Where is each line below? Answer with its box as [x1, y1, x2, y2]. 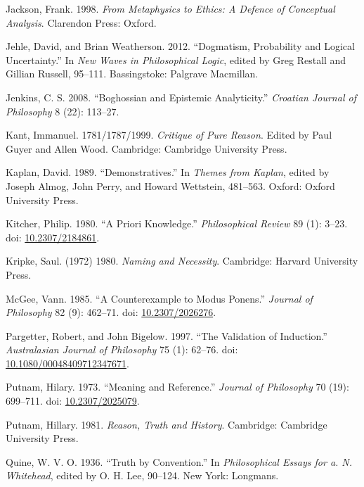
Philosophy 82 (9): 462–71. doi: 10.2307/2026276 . [6, 305, 216, 320]
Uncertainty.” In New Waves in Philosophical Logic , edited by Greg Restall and [6, 52, 346, 67]
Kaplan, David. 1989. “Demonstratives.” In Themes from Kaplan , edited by [6, 165, 330, 179]
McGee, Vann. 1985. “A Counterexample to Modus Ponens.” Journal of [6, 291, 313, 305]
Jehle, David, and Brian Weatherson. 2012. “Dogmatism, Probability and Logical [6, 39, 355, 53]
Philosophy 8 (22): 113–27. [6, 103, 119, 118]
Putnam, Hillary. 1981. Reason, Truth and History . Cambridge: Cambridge [6, 417, 327, 431]
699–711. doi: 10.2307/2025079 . [6, 393, 140, 408]
